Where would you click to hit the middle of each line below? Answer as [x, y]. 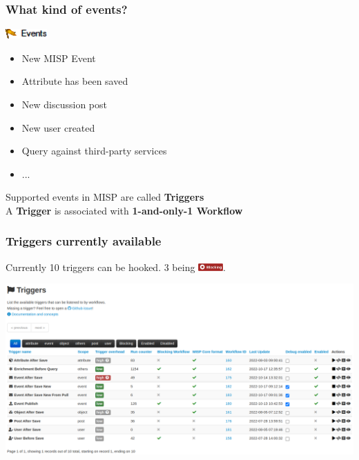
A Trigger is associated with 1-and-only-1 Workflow [124, 210]
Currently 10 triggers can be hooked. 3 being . [116, 267]
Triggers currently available [84, 241]
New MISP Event [59, 58]
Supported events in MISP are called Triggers [105, 197]
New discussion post [64, 104]
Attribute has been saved [75, 81]
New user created [58, 127]
